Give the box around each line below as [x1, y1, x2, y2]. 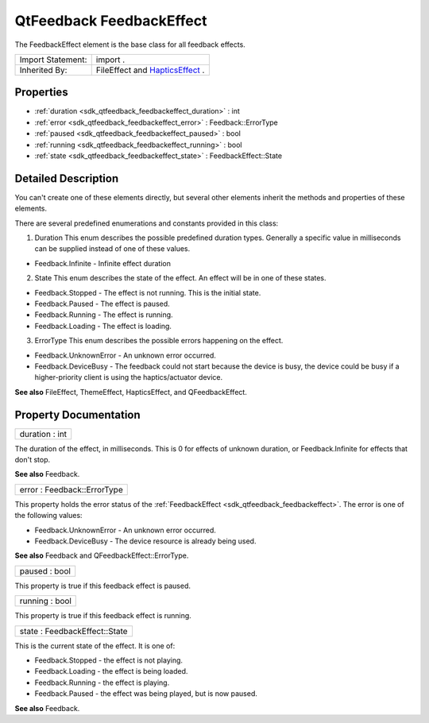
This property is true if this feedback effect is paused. [14, 581, 191, 590]
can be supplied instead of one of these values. [34, 244, 191, 253]
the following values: [14, 511, 83, 520]
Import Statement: [19, 54, 87, 65]
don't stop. [14, 455, 51, 465]
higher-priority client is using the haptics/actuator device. [34, 373, 222, 382]
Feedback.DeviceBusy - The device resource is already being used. [34, 536, 257, 546]
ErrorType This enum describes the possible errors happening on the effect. [34, 336, 284, 346]
